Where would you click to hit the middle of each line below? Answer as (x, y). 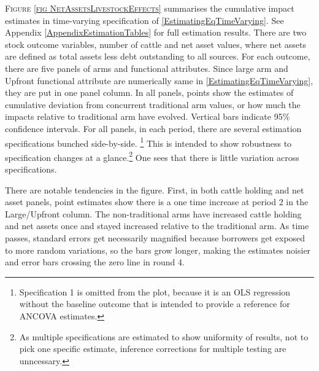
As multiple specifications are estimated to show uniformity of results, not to (164, 336)
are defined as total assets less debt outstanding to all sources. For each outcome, (158, 56)
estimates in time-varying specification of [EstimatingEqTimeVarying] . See (144, 20)
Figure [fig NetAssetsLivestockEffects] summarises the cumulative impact (150, 8)
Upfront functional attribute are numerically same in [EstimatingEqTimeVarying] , (159, 80)
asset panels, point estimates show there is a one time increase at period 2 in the (157, 202)
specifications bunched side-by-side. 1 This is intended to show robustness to (148, 142)
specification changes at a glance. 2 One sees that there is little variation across (152, 156)
